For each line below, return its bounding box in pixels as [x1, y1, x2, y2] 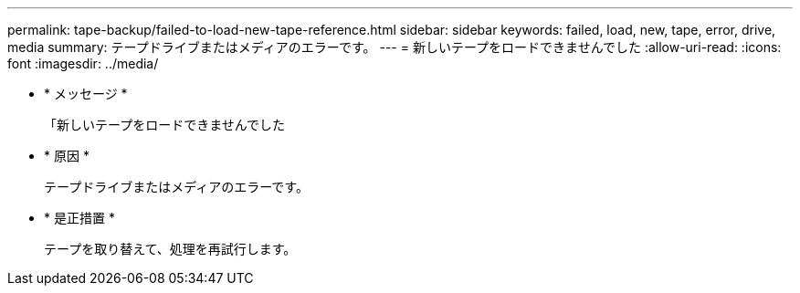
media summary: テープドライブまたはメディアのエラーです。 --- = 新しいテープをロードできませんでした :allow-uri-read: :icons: [7, 39, 782, 55]
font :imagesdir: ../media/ [7, 56, 159, 71]
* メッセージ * [44, 86, 128, 101]
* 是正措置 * [44, 210, 115, 225]
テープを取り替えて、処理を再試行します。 [44, 241, 297, 256]
